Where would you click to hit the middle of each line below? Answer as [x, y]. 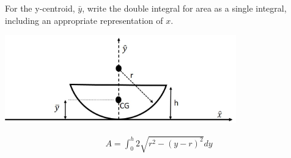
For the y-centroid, [40, 8]
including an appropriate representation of [84, 20]
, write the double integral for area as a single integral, [184, 8]
